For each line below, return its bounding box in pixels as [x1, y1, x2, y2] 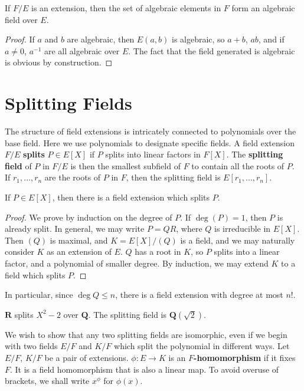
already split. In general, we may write [5, 222, 145, 235]
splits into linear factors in [105, 148, 201, 160]
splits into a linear [214, 245, 280, 258]
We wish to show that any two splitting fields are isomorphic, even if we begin [5, 328, 287, 340]
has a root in [135, 245, 181, 258]
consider [5, 245, 34, 258]
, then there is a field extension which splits [52, 191, 210, 203]
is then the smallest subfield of [70, 159, 181, 172]
